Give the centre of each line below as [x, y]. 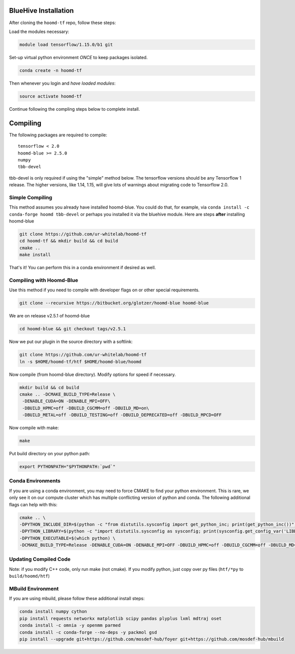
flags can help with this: [33, 504]
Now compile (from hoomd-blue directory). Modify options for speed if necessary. [92, 374]
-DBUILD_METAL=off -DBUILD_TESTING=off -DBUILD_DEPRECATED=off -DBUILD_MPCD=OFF [122, 415]
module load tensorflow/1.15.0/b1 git [66, 45]
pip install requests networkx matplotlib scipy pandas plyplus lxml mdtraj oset [121, 618]
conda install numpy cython [53, 612]
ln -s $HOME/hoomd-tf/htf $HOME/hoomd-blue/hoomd [80, 361]
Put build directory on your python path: [50, 454]
